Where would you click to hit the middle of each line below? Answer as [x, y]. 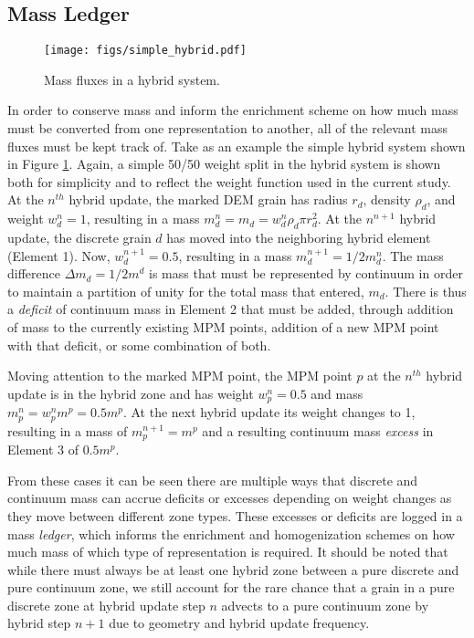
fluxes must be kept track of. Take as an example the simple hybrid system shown [237, 146]
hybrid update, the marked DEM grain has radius [208, 199]
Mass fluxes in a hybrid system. [132, 79]
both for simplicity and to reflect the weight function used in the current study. [229, 181]
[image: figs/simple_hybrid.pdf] [145, 51]
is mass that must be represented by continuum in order [306, 273]
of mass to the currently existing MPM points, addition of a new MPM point [223, 326]
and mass [337, 393]
